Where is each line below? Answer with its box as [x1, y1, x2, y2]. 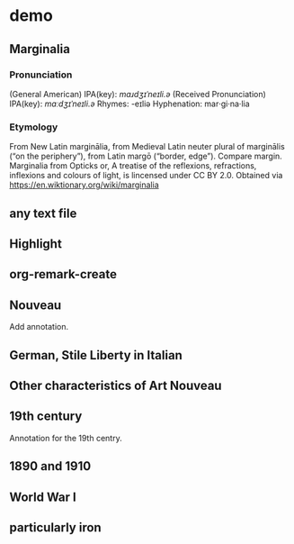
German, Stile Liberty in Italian [9, 348, 183, 363]
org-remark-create [9, 267, 117, 282]
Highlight [9, 236, 63, 251]
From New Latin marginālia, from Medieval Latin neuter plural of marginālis [9, 141, 285, 152]
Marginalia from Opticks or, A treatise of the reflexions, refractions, [9, 160, 257, 171]
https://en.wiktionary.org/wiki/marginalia [9, 179, 159, 190]
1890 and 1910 [9, 458, 92, 474]
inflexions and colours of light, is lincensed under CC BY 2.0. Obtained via [9, 170, 283, 181]
